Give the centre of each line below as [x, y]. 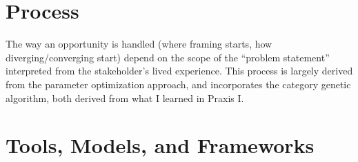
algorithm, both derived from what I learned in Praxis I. [125, 98]
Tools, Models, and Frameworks [160, 145]
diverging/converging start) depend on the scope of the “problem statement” [168, 57]
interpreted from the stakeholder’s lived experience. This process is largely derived [179, 71]
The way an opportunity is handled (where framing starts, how [139, 44]
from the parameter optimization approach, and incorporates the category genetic [178, 84]
